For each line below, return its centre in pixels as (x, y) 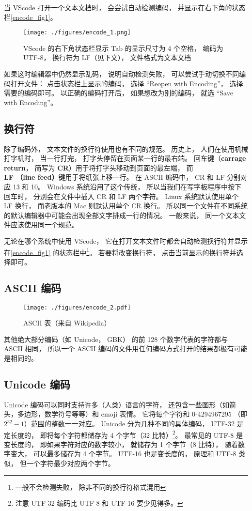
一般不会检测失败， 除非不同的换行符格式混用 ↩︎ (91, 487)
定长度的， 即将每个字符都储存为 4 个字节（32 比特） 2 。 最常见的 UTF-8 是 (123, 434)
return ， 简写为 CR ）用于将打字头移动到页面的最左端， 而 (99, 167)
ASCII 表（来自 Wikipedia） (67, 323)
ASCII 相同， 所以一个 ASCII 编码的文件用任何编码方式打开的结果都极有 (119, 348)
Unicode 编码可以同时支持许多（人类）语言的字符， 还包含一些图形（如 (117, 404)
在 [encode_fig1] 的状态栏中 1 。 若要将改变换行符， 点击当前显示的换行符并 (120, 251)
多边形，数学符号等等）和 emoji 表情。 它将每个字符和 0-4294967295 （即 (132, 414)
